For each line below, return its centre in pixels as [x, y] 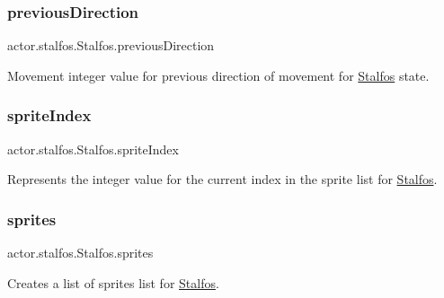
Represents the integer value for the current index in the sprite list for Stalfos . [222, 179]
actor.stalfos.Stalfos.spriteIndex [93, 149]
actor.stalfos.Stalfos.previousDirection [111, 45]
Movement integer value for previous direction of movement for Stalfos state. [218, 75]
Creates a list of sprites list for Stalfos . [113, 282]
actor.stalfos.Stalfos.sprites [80, 253]
